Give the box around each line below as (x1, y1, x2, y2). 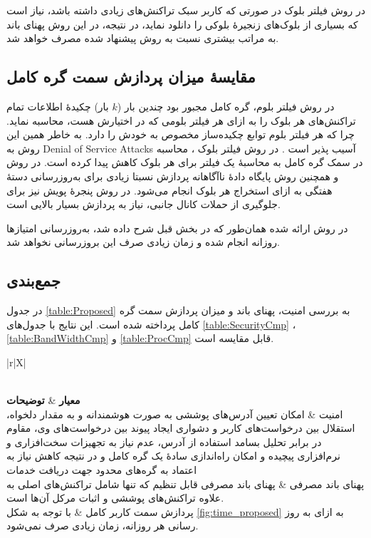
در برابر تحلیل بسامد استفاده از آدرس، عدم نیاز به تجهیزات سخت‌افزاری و (6, 434, 322, 449)
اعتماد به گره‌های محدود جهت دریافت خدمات (6, 462, 197, 477)
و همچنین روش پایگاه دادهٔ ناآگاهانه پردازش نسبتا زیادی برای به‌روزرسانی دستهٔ (6, 168, 339, 183)
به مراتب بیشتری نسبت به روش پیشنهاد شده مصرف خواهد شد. (6, 31, 279, 46)
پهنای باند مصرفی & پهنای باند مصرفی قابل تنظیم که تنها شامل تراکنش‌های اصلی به (6, 476, 365, 491)
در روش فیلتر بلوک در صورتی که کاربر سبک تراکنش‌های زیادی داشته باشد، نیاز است (6, 3, 365, 17)
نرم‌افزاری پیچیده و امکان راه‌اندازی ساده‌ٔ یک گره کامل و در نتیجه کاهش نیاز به (6, 448, 340, 463)
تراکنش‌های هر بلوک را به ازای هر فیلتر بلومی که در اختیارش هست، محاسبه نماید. (6, 113, 356, 128)
